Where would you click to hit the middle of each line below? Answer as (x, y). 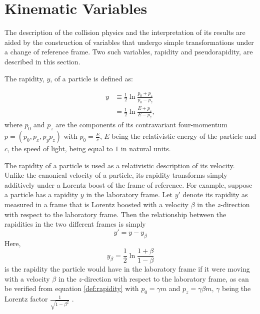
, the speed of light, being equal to (60, 149)
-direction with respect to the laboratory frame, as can (165, 278)
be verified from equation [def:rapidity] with (72, 288)
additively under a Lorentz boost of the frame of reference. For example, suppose (128, 184)
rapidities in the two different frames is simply (75, 224)
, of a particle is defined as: (91, 78)
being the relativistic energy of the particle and (184, 136)
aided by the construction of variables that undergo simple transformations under (129, 42)
